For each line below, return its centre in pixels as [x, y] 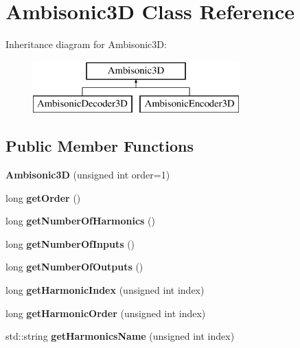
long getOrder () [43, 197]
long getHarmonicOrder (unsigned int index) [106, 313]
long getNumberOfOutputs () [74, 267]
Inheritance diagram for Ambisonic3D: [86, 44]
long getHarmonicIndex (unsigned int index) [105, 290]
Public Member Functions [100, 146]
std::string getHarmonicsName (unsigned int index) [120, 336]
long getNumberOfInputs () [70, 243]
